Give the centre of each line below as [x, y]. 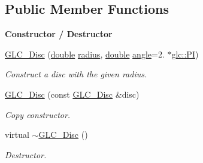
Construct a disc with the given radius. [76, 74]
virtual [17, 135]
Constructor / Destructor [59, 34]
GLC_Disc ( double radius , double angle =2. [85, 54]
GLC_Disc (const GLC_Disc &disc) [72, 94]
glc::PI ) [185, 54]
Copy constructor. [38, 114]
